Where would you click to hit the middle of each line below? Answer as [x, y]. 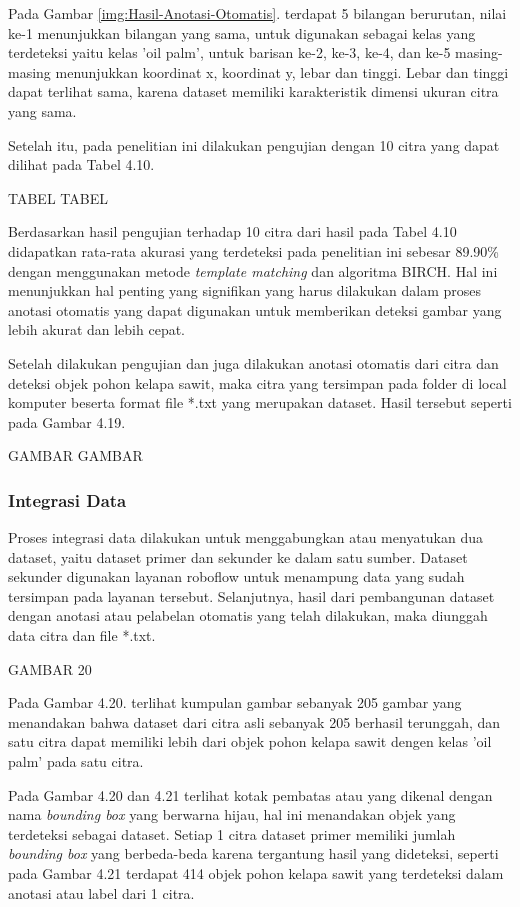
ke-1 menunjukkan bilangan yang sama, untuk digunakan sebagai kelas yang [242, 32]
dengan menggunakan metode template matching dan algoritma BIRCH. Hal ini [253, 270]
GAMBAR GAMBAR [75, 455]
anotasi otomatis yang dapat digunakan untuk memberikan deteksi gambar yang [255, 309]
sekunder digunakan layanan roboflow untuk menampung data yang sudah [236, 576]
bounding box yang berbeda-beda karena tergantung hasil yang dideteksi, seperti [253, 853]
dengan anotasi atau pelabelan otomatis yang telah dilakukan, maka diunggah [248, 615]
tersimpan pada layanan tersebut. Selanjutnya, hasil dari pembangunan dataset [251, 595]
